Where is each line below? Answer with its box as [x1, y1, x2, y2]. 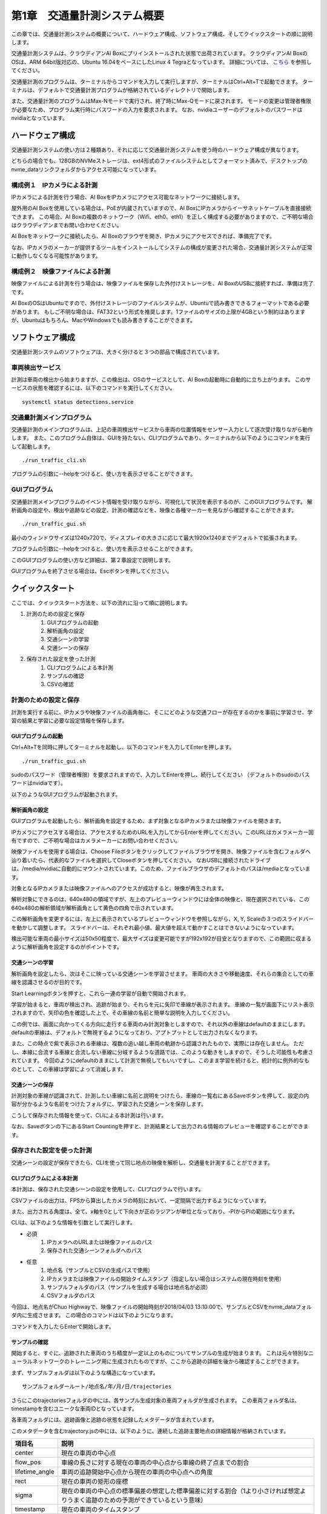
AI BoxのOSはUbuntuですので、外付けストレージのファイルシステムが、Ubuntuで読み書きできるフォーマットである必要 [11, 300, 309, 307]
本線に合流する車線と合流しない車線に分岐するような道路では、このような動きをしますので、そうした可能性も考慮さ [21, 1048, 314, 1056]
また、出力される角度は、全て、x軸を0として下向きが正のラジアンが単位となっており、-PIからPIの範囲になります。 [11, 1208, 298, 1215]
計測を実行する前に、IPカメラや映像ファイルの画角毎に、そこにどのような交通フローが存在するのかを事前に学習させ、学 [11, 709, 313, 716]
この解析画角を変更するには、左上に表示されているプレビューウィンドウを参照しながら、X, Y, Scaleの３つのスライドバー [11, 915, 314, 923]
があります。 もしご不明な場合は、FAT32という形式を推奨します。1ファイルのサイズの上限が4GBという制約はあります [11, 308, 306, 315]
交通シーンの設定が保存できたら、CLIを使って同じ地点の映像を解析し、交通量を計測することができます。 [11, 1159, 274, 1166]
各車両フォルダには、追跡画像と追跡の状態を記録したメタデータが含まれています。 [11, 1416, 218, 1423]
